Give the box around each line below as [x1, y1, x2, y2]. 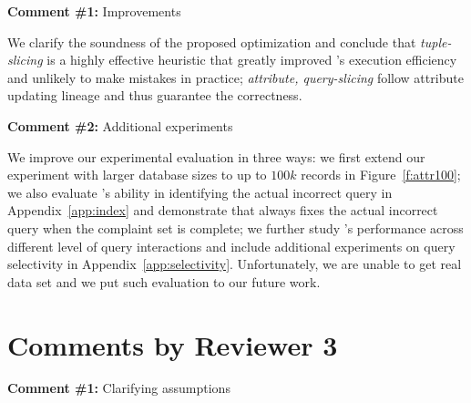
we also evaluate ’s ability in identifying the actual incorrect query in [7, 182, 393, 201]
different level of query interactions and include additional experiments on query [7, 236, 456, 255]
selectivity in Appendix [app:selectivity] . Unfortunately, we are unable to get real [7, 254, 462, 274]
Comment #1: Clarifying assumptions [7, 378, 230, 398]
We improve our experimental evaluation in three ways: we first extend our [7, 147, 425, 166]
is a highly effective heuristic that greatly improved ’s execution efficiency [46, 50, 457, 69]
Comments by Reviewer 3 [7, 325, 338, 363]
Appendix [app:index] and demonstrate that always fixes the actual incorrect [7, 201, 438, 220]
